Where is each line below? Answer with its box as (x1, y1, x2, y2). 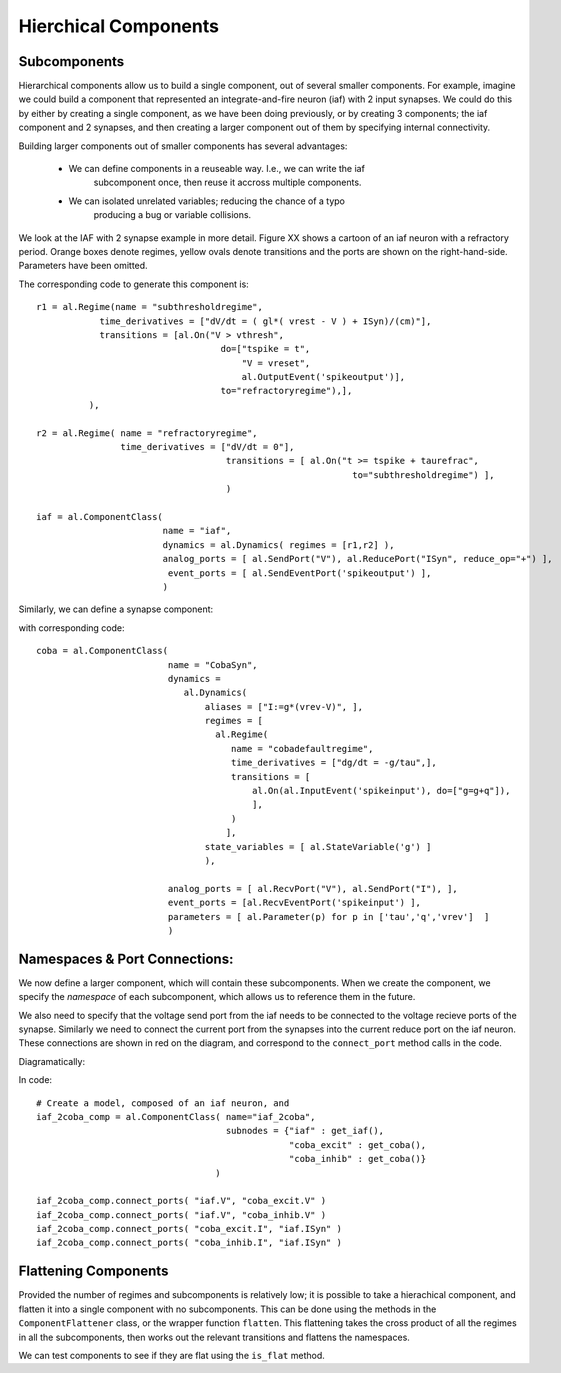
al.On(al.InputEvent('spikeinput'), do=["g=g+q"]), (251, 785, 511, 797)
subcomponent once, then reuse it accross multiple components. (93, 176, 362, 189)
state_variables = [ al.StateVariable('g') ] (204, 841, 432, 852)
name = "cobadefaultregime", (230, 743, 374, 754)
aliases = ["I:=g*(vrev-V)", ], (204, 701, 364, 712)
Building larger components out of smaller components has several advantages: (18, 140, 348, 152)
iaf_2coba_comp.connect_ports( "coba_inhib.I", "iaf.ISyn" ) (36, 1237, 342, 1249)
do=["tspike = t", (220, 343, 311, 355)
